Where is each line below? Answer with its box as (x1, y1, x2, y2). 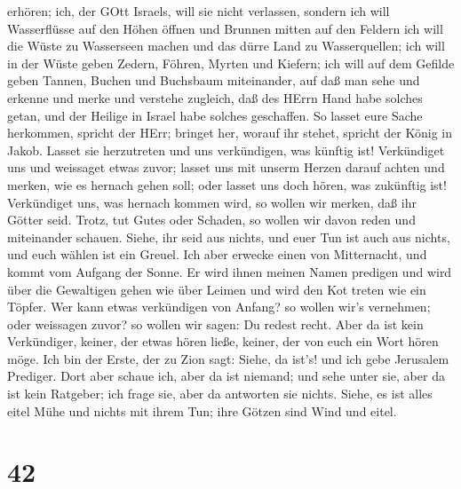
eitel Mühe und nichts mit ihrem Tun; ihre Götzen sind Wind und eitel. (7, 401, 397, 420)
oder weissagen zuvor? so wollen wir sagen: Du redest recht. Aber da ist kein (7, 314, 424, 333)
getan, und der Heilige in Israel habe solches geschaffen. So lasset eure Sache (7, 106, 423, 124)
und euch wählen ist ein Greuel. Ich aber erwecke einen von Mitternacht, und (7, 245, 427, 264)
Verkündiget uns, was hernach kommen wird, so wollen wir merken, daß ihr (7, 193, 417, 211)
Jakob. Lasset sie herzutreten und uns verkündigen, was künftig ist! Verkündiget (7, 140, 445, 159)
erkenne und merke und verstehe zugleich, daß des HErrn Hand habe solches (7, 88, 423, 106)
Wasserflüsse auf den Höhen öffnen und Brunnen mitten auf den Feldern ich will (7, 19, 443, 37)
